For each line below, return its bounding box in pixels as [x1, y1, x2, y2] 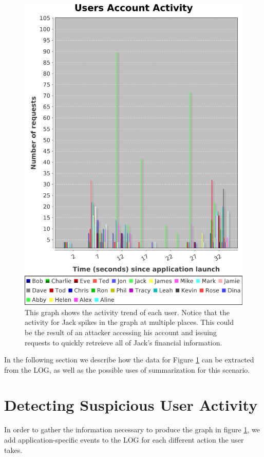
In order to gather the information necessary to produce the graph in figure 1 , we [4, 424, 260, 435]
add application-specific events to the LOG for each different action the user [4, 434, 244, 445]
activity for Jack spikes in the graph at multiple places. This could [25, 317, 234, 327]
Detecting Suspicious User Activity [4, 394, 258, 415]
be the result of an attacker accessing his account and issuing [25, 326, 217, 337]
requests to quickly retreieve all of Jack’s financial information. [25, 337, 222, 348]
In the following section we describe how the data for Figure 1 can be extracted [4, 354, 254, 365]
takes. [4, 444, 23, 455]
